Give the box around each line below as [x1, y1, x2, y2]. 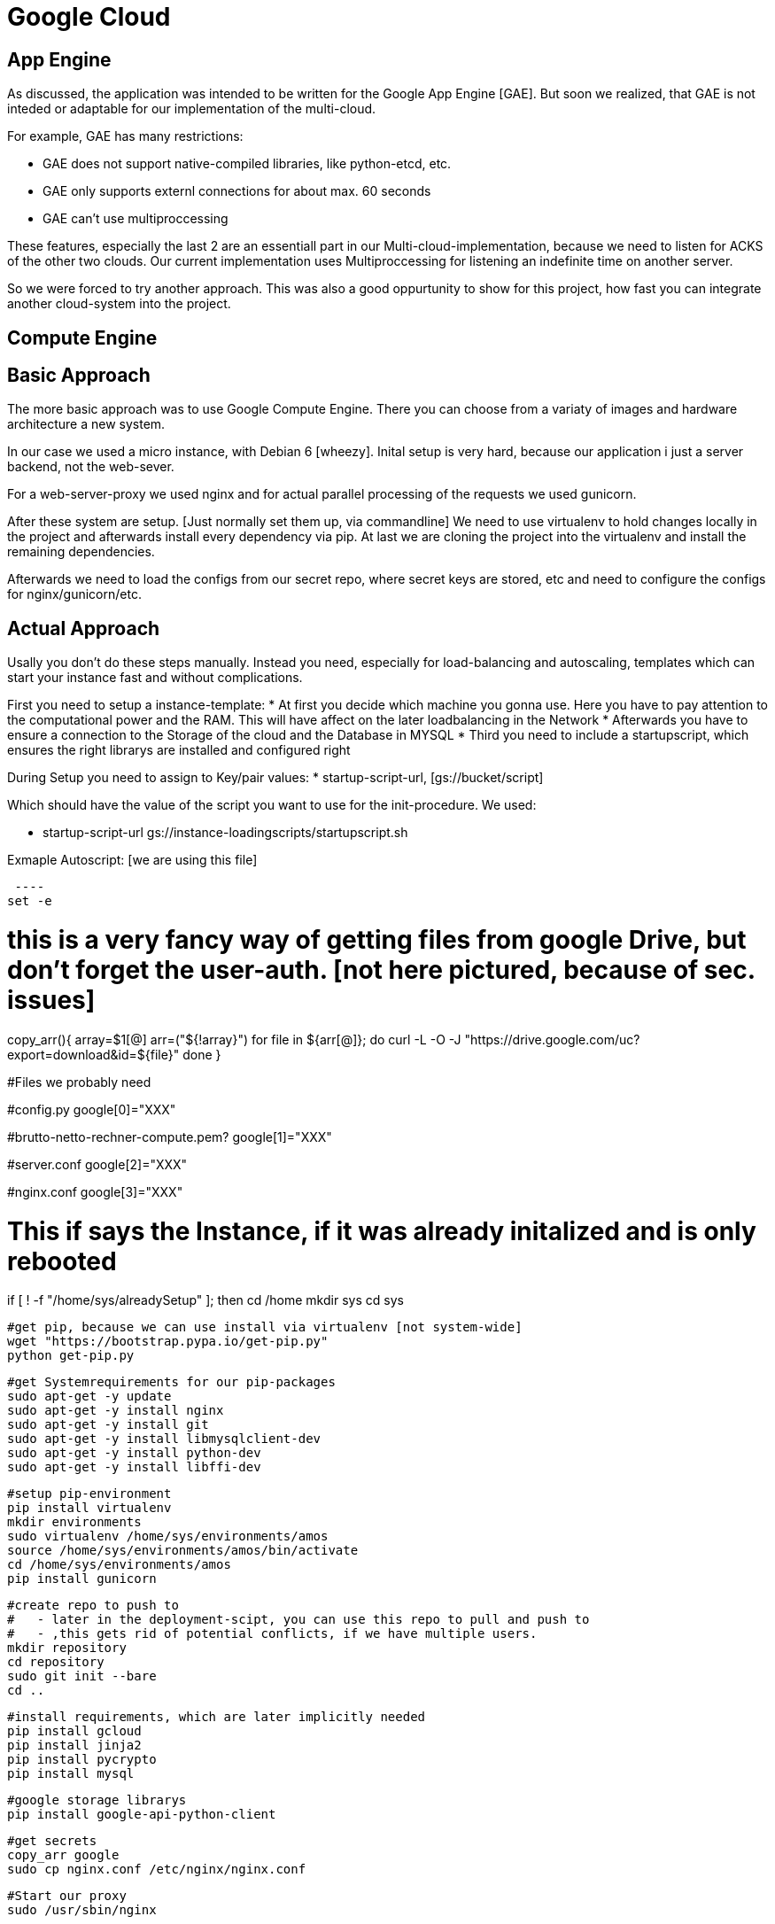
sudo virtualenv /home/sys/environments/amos [7, 1529, 329, 1544]
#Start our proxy [7, 1889, 127, 1904]
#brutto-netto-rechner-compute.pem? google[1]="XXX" [7, 1129, 332, 1144]
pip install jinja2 [7, 1738, 142, 1753]
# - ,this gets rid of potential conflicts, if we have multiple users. [7, 1626, 538, 1641]
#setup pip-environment [7, 1486, 172, 1501]
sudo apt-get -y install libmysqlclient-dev [7, 1431, 322, 1447]
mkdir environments [7, 1515, 142, 1530]
